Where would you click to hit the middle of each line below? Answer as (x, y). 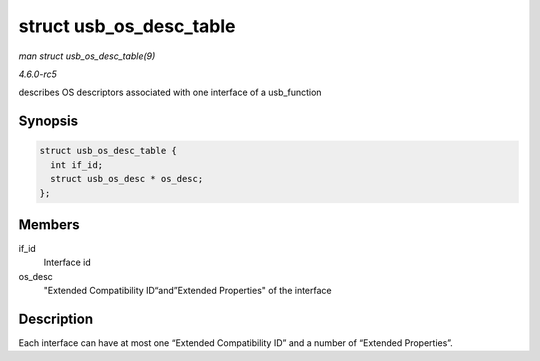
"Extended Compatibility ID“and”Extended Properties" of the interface (187, 291)
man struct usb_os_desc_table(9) (87, 56)
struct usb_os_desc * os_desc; (127, 179)
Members (49, 224)
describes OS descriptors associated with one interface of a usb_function (170, 92)
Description (56, 318)
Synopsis (48, 121)
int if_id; (77, 164)
